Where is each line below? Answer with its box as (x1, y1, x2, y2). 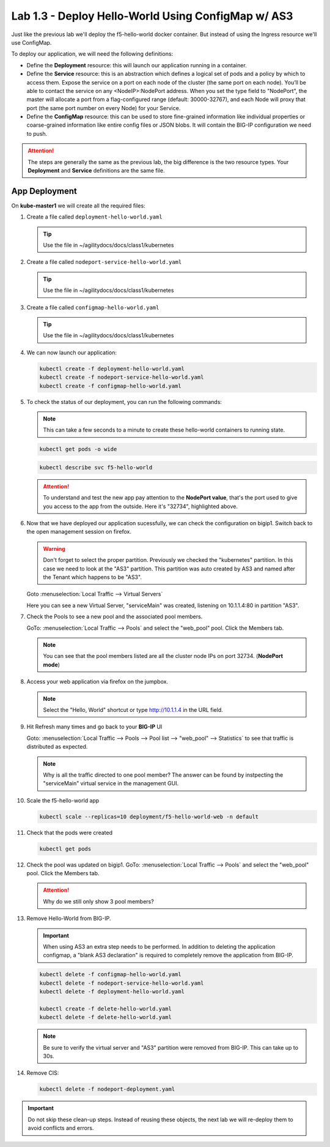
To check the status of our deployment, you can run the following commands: (26, 398, 222, 405)
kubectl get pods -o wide (39, 446, 117, 453)
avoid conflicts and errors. (28, 1124, 94, 1132)
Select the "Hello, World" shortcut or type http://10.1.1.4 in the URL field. (43, 706, 223, 713)
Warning (43, 545, 65, 552)
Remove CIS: (26, 1069, 59, 1077)
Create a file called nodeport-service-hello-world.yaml (26, 258, 182, 266)
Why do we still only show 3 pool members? (43, 897, 154, 905)
